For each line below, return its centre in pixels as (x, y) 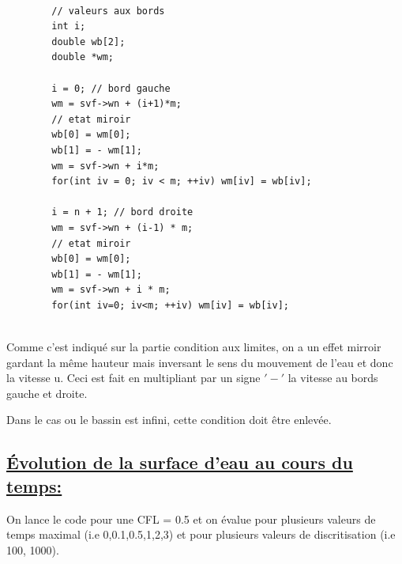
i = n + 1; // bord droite (122, 212)
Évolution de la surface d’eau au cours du (180, 462)
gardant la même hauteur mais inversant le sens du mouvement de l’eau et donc (200, 362)
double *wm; (83, 57)
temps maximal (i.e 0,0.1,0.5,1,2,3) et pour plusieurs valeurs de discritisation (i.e (201, 534)
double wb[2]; (88, 42)
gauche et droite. (47, 393)
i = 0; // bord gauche (111, 88)
